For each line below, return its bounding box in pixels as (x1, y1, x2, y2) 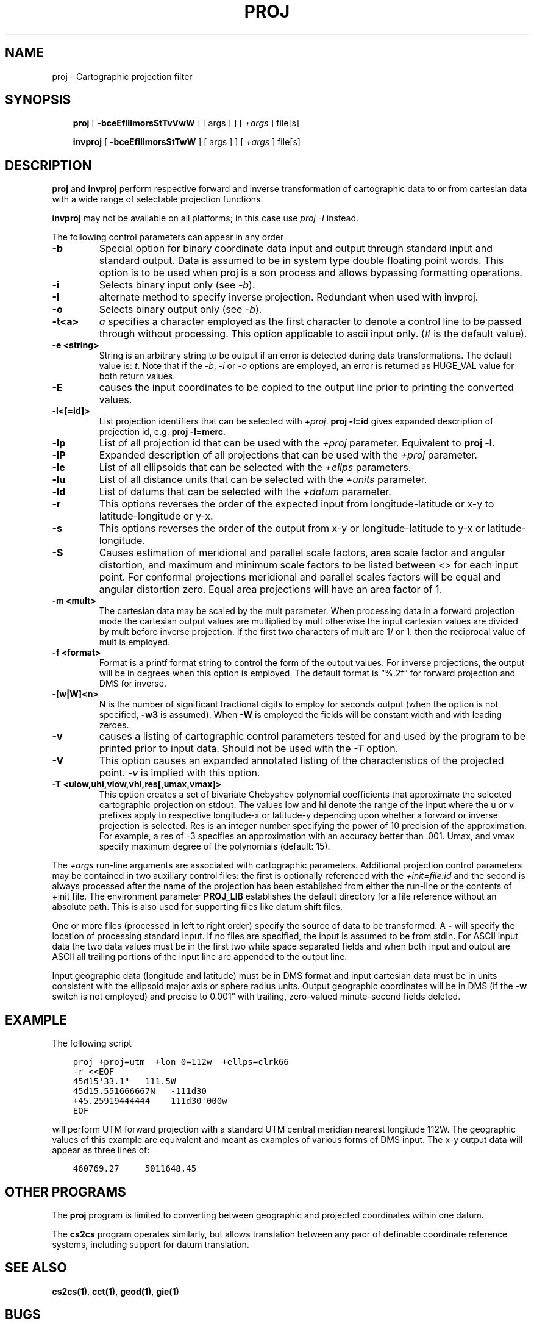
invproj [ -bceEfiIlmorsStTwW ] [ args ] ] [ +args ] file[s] (73, 137, 301, 148)
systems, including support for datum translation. (52, 1239, 249, 1250)
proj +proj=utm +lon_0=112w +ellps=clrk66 (73, 1057, 289, 1067)
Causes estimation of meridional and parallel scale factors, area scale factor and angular (99, 546, 505, 559)
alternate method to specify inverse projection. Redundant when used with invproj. (99, 291, 479, 304)
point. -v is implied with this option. (99, 767, 260, 779)
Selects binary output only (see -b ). (99, 303, 262, 316)
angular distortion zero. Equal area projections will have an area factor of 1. (99, 583, 443, 596)
